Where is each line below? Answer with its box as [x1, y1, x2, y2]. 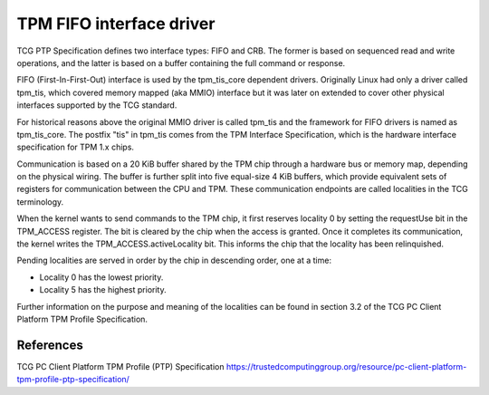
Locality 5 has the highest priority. [39, 284, 167, 295]
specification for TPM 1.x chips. [16, 141, 135, 153]
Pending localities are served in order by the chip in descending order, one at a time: [16, 255, 332, 266]
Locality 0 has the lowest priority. [39, 272, 164, 283]
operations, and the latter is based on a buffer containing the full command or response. [16, 57, 346, 68]
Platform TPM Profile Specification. [16, 313, 149, 324]
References [16, 337, 83, 352]
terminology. [16, 196, 64, 207]
